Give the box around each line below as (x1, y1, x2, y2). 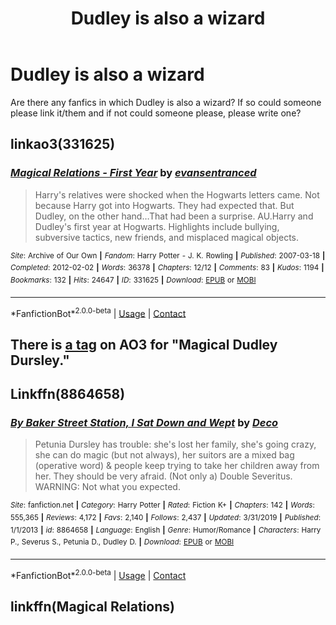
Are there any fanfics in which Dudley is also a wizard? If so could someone (10, 96, 322, 108)
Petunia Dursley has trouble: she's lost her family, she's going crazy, (34, 438, 317, 451)
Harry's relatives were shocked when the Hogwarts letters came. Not (34, 188, 320, 201)
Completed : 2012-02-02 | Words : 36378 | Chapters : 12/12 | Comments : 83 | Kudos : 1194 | (10, 263, 325, 273)
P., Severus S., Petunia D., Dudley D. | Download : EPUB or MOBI (10, 537, 235, 547)
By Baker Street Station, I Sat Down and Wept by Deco (10, 415, 279, 429)
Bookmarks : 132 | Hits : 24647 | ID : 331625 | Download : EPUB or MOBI (10, 275, 257, 285)
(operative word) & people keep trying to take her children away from (34, 460, 320, 472)
